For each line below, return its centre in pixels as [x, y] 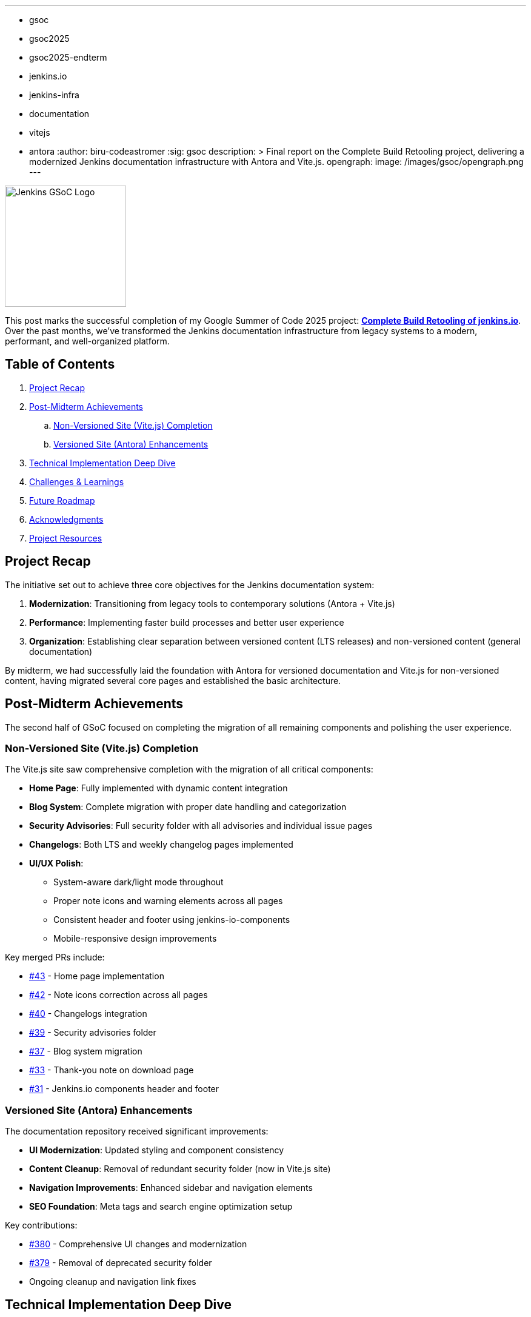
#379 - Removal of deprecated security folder [121, 1263]
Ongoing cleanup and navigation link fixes [113, 1282]
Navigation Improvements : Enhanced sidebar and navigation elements [171, 1188]
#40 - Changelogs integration [88, 1014]
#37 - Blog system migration [86, 1051]
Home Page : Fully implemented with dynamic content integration [159, 788]
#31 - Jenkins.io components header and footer [124, 1089]
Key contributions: [41, 1225]
